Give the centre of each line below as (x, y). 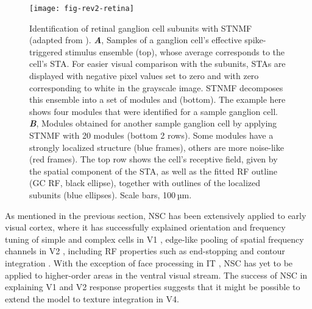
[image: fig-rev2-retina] (82, 9)
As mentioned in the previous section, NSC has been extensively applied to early (156, 215)
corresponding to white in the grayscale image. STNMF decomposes (156, 87)
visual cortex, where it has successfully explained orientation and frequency (145, 227)
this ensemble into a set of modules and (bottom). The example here (158, 99)
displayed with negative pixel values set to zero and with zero (144, 76)
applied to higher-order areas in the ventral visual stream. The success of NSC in (156, 275)
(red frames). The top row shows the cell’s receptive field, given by (154, 159)
